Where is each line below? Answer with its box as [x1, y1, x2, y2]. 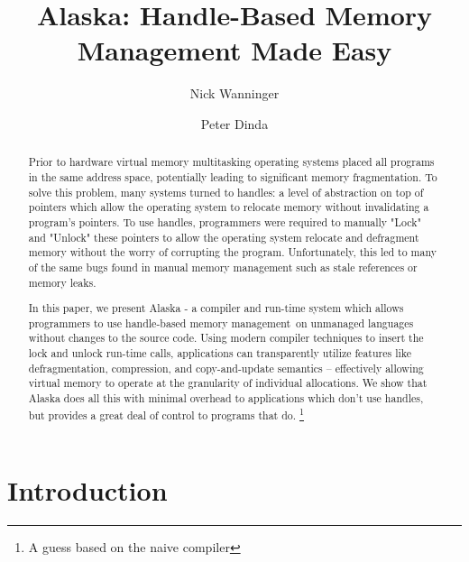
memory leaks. [28, 274, 97, 290]
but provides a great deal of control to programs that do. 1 [28, 404, 304, 422]
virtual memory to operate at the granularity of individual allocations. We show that [28, 375, 428, 391]
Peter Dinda [200, 114, 269, 133]
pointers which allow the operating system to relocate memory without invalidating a [28, 199, 429, 215]
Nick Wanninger [189, 84, 280, 103]
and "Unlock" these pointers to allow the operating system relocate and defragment [28, 229, 419, 244]
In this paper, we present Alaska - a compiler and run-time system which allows [28, 300, 404, 316]
